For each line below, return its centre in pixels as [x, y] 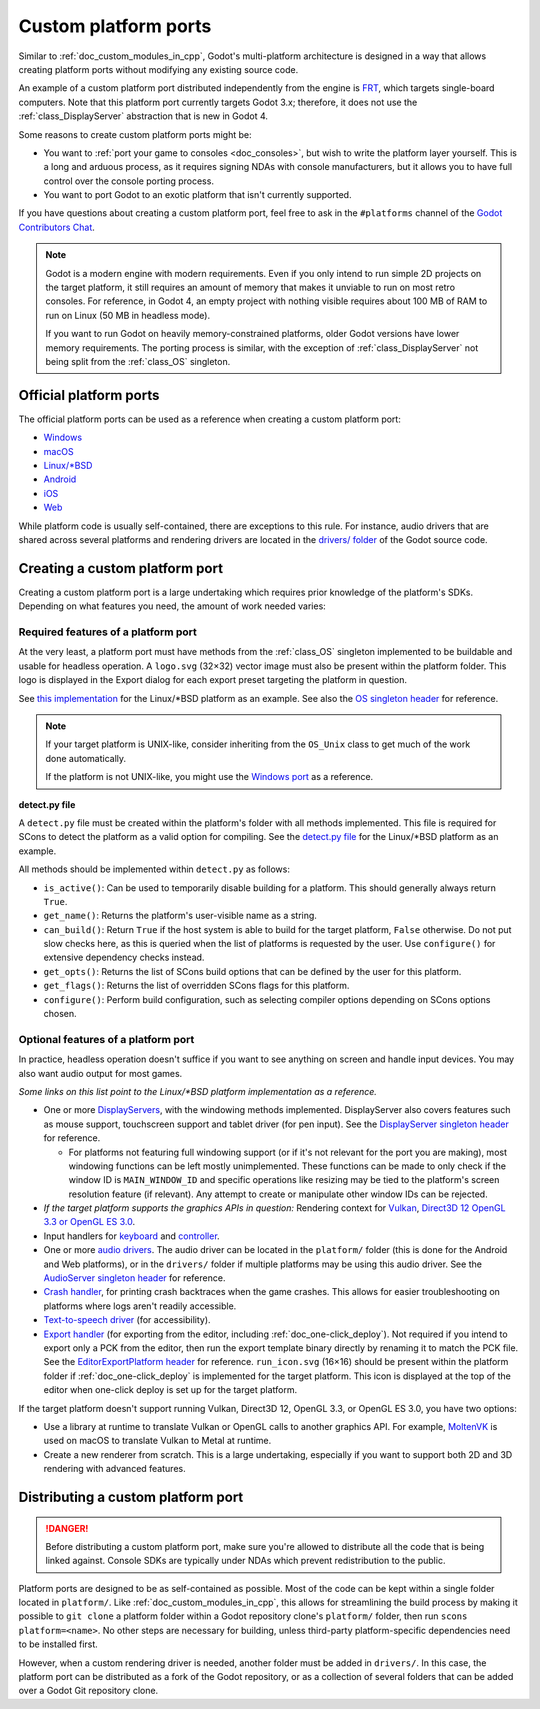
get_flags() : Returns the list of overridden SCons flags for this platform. [196, 986]
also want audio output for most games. [100, 1073]
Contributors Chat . [56, 227]
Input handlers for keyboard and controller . [131, 1236]
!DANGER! [67, 1528]
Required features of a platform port [107, 632]
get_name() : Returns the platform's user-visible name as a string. [180, 916]
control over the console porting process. [129, 181]
